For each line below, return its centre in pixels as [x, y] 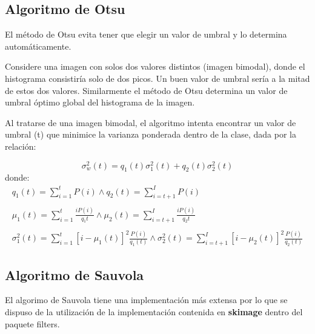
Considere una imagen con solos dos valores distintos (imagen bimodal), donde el [155, 66]
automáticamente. [38, 46]
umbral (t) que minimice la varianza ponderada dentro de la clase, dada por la [151, 134]
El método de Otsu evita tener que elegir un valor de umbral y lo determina [146, 34]
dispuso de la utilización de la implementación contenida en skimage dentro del [154, 312]
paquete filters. [32, 323]
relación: [21, 146]
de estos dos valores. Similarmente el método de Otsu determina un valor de [146, 90]
